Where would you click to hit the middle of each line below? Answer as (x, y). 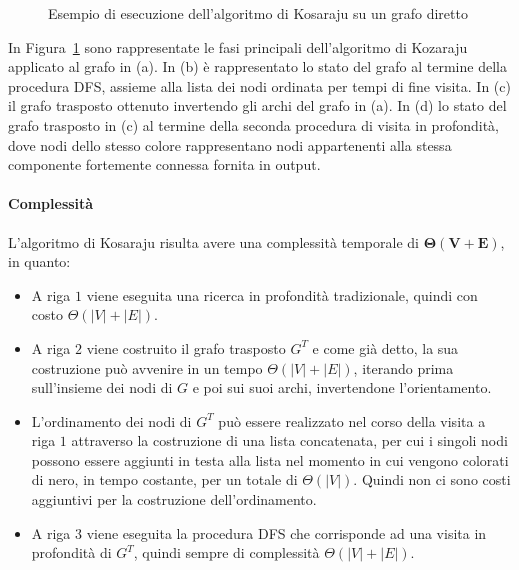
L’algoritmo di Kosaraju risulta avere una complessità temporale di (213, 241)
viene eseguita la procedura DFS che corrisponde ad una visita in (286, 532)
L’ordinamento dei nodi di (111, 420)
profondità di (71, 552)
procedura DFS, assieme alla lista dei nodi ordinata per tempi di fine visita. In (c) (259, 85)
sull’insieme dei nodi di (102, 387)
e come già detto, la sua (385, 347)
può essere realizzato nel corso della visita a (352, 420)
